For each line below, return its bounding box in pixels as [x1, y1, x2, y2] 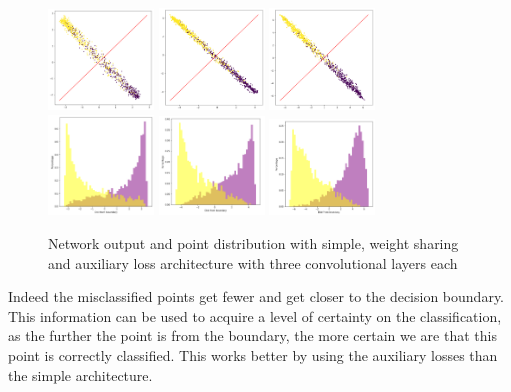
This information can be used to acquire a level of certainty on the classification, [8, 305, 502, 326]
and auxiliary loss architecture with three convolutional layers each [48, 252, 458, 273]
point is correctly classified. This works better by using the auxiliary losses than [8, 345, 498, 366]
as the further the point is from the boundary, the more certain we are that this [8, 325, 497, 346]
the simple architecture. [8, 364, 153, 385]
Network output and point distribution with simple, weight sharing [48, 233, 459, 254]
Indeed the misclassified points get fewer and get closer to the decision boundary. [8, 286, 505, 307]
